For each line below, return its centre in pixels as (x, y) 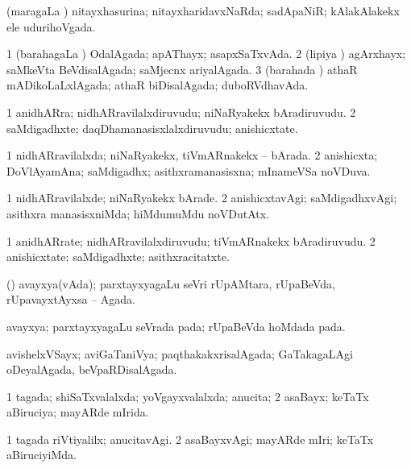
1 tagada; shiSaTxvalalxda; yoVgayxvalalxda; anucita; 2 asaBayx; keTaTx (188, 396)
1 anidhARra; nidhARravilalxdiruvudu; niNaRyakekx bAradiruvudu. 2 (181, 112)
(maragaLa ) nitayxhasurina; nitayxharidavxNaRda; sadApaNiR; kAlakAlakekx (203, 10)
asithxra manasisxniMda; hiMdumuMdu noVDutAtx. (138, 213)
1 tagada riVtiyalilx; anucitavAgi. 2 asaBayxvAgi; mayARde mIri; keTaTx (190, 439)
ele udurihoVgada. (51, 26)
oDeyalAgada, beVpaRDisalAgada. (92, 369)
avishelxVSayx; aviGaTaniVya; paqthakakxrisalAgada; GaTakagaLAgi (180, 353)
